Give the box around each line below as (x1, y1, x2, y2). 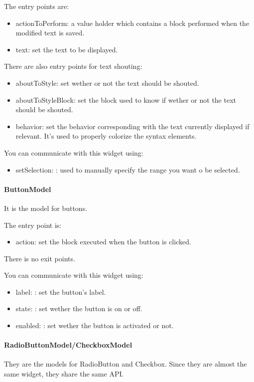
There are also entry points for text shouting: (4, 61, 142, 71)
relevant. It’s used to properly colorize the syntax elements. (15, 131, 197, 141)
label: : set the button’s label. (15, 286, 106, 297)
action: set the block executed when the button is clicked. (15, 236, 191, 247)
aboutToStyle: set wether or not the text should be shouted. (15, 77, 199, 88)
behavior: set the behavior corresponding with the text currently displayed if (15, 121, 250, 131)
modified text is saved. (15, 27, 85, 38)
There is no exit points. (4, 253, 75, 263)
